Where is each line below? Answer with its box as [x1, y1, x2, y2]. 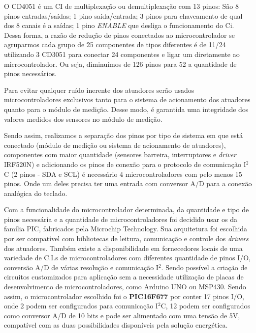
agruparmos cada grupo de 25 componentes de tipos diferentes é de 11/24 [4, 39, 226, 50]
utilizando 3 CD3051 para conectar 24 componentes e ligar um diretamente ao [4, 49, 240, 59]
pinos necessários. [4, 68, 57, 79]
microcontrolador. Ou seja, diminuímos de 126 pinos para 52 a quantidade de [4, 58, 237, 69]
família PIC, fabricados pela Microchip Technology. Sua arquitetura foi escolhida [4, 223, 248, 234]
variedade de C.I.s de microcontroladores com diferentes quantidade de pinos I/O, [4, 252, 251, 263]
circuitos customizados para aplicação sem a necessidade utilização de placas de [4, 272, 244, 282]
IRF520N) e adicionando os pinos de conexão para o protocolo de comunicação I [4, 159, 246, 169]
